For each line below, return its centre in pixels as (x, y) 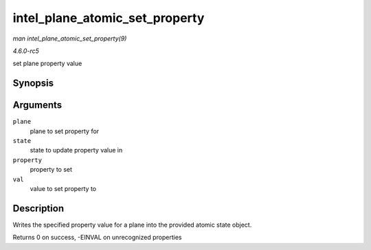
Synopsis (33, 83)
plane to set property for (65, 131)
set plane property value (47, 64)
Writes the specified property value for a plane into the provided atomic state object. (132, 225)
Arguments (37, 105)
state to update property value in (76, 150)
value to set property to (63, 188)
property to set (51, 170)
